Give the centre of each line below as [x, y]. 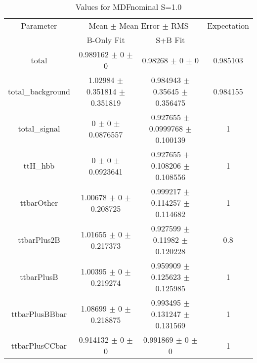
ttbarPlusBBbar [39, 314]
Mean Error [140, 25]
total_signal [39, 128]
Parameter [39, 25]
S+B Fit [171, 40]
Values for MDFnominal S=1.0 [128, 7]
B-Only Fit [106, 40]
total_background [39, 91]
